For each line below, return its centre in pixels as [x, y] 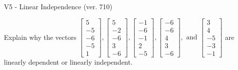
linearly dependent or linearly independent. [68, 61]
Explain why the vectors [40, 37]
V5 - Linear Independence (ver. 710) [58, 6]
